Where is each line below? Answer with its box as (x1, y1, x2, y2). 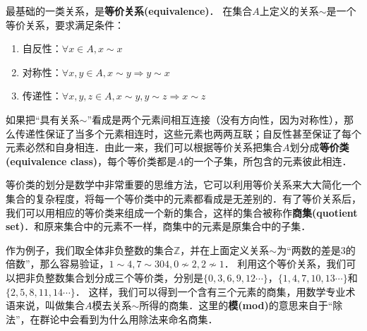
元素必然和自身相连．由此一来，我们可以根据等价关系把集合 (6, 140, 282, 155)
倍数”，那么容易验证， (6, 256, 109, 271)
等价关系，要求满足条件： (6, 17, 124, 32)
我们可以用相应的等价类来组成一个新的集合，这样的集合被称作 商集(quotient (6, 205, 358, 219)
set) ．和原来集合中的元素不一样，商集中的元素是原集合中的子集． (6, 219, 311, 234)
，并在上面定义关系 (180, 242, 270, 257)
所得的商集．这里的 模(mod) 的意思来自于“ (139, 298, 333, 313)
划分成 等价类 (289, 140, 349, 155)
